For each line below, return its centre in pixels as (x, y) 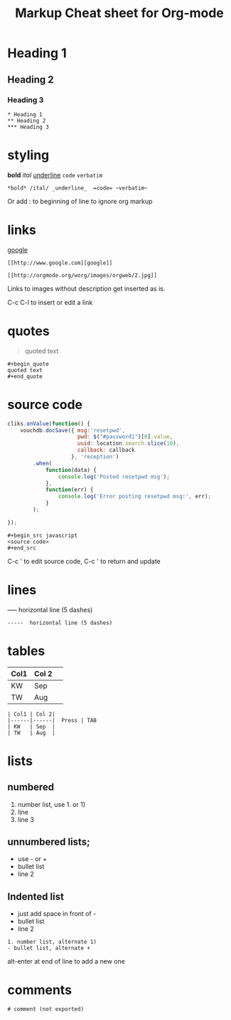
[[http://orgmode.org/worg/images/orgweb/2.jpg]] (82, 275)
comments (40, 990)
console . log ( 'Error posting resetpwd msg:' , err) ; (135, 497)
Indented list (36, 896)
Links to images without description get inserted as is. (86, 288)
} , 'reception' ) (95, 457)
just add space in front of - (57, 914)
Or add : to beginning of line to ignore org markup (80, 201)
